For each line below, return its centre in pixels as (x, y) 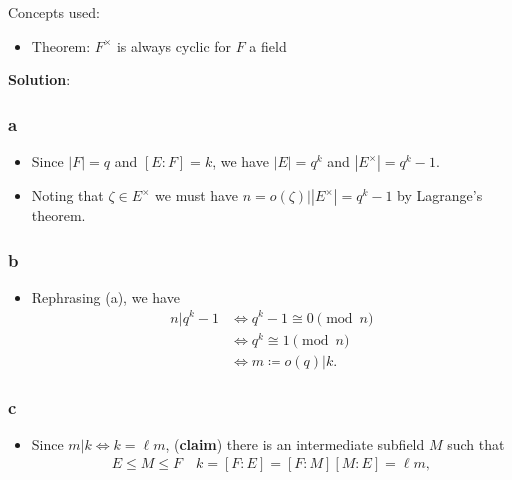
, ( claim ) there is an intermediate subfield (295, 443)
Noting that (67, 195)
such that (476, 443)
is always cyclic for (174, 45)
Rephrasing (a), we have (105, 296)
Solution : (39, 79)
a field (268, 45)
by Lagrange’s (440, 195)
